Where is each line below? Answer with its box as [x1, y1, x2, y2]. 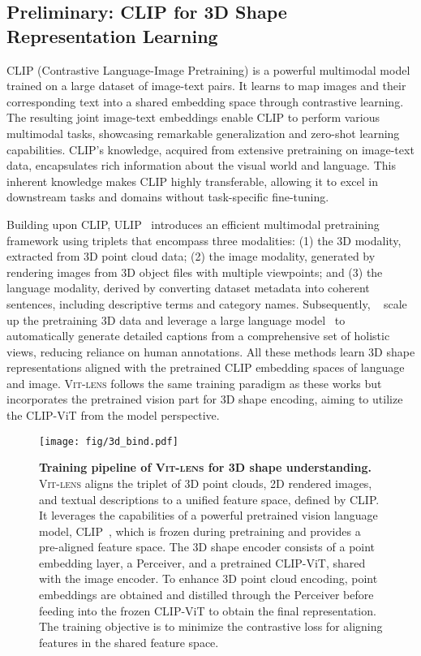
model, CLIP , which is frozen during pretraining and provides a [39, 522, 361, 539]
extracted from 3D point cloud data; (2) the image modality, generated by [6, 248, 376, 265]
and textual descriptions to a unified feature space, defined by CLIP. [39, 490, 380, 507]
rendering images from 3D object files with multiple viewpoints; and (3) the [6, 263, 383, 280]
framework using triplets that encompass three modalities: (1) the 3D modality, [6, 231, 402, 248]
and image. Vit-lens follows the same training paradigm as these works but [6, 374, 382, 391]
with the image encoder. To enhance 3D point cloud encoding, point [39, 570, 378, 587]
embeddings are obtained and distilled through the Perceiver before [39, 586, 374, 603]
